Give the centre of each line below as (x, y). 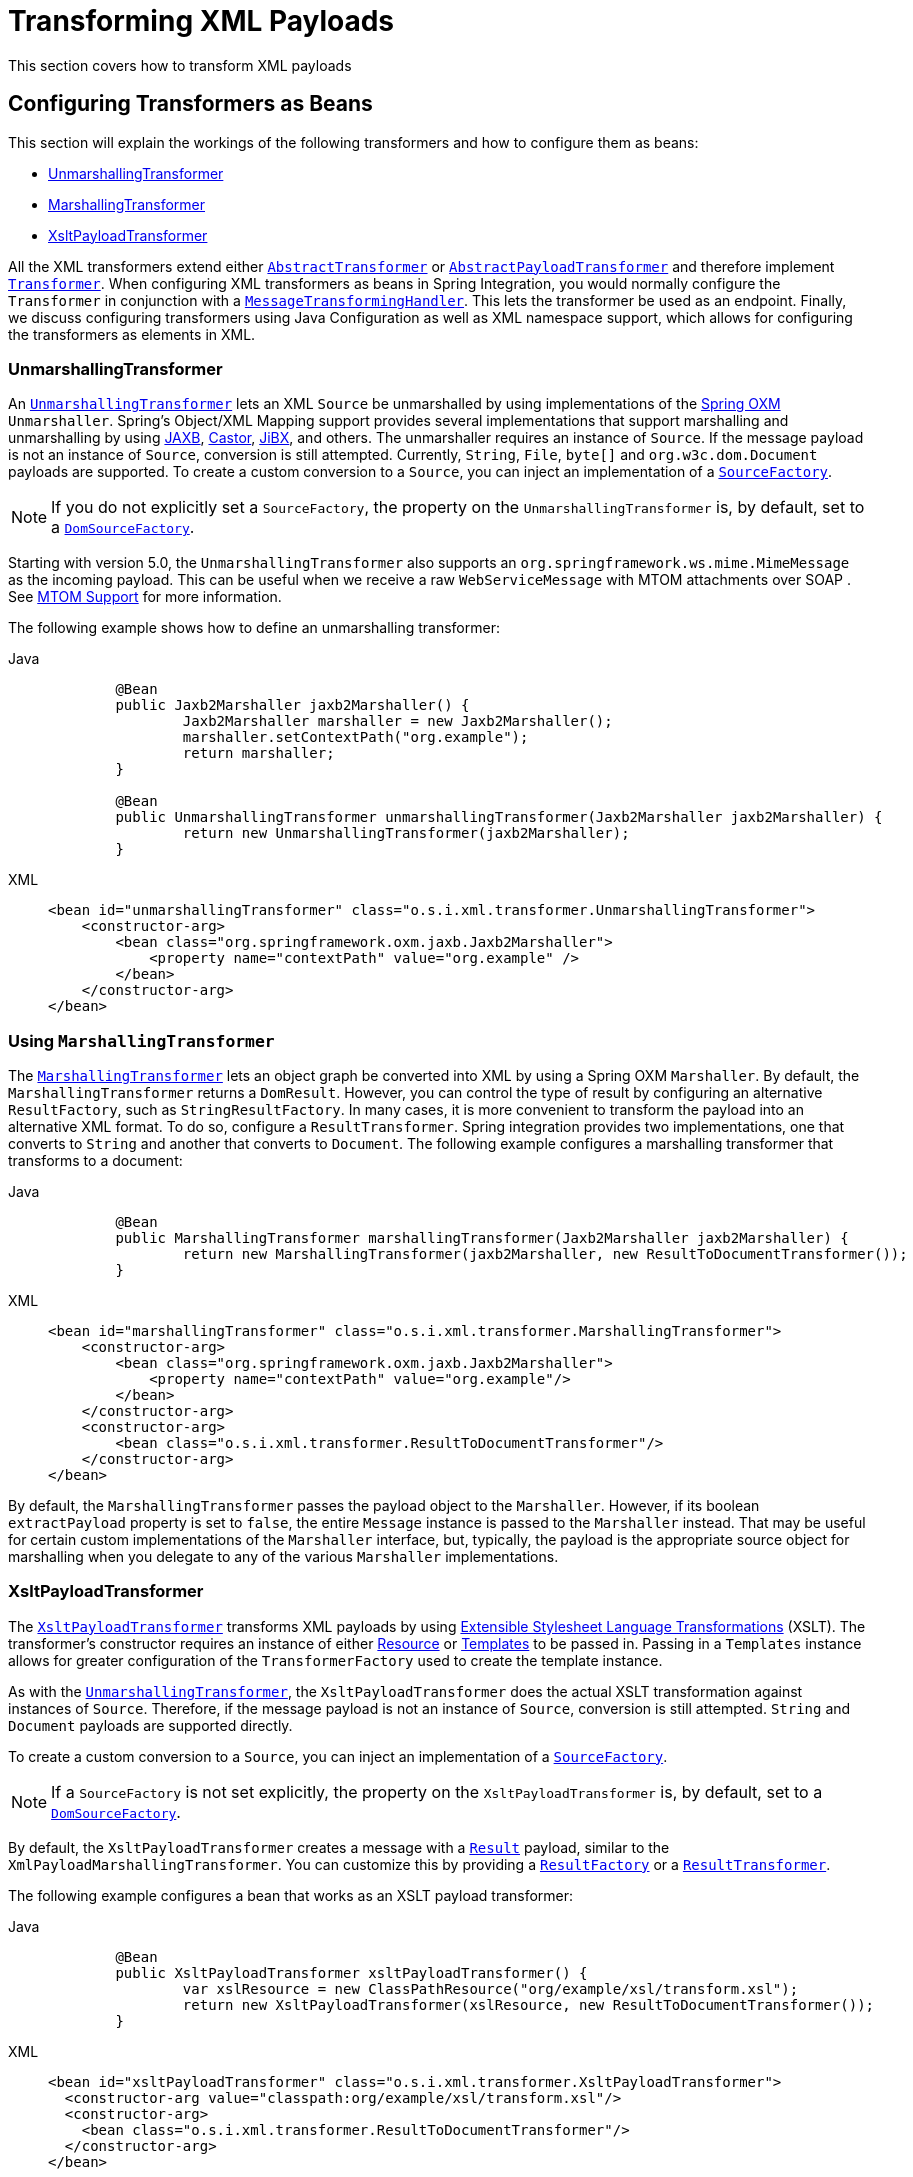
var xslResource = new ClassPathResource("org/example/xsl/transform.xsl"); (490, 1988)
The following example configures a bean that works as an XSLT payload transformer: (291, 1895)
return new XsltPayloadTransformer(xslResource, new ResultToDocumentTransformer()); (528, 2004)
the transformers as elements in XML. (132, 334)
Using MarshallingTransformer (141, 1040)
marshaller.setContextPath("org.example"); (355, 737)
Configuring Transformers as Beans (190, 104)
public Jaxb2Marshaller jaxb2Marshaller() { (292, 705)
